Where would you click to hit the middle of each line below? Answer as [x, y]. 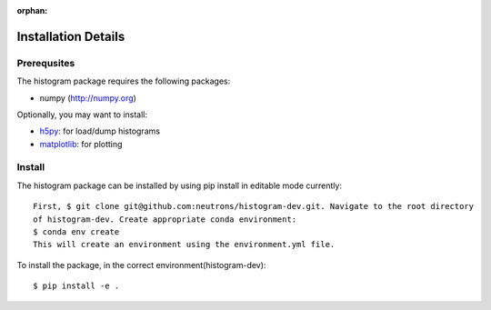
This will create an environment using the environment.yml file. [184, 245]
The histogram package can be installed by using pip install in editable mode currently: [180, 185]
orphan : [32, 10]
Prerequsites [46, 63]
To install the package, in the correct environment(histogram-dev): [141, 265]
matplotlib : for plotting [81, 144]
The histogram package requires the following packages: [124, 81]
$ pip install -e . [76, 286]
